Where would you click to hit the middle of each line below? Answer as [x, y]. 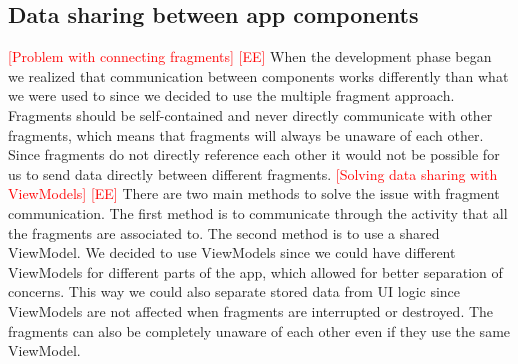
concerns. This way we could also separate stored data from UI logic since [234, 291]
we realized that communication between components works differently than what [258, 75]
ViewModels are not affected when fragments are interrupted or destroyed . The [251, 310]
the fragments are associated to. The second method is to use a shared [224, 232]
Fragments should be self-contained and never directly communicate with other [250, 114]
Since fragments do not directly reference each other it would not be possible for [254, 154]
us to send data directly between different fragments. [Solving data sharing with [253, 173]
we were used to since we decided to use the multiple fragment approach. [231, 95]
